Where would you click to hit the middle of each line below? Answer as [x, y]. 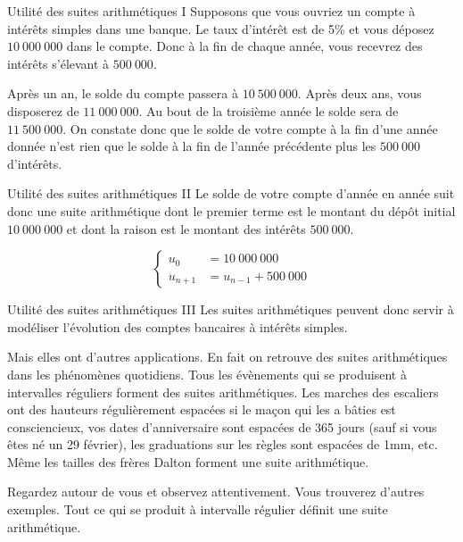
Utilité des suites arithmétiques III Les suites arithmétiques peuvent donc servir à [231, 309]
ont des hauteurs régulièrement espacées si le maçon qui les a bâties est [202, 409]
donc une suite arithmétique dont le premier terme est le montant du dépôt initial [231, 210]
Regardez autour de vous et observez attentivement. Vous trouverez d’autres [216, 492]
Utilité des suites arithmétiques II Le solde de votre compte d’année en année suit [231, 193]
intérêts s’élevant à [58, 63]
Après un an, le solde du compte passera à [123, 93]
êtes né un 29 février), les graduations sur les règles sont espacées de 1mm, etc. [223, 444]
